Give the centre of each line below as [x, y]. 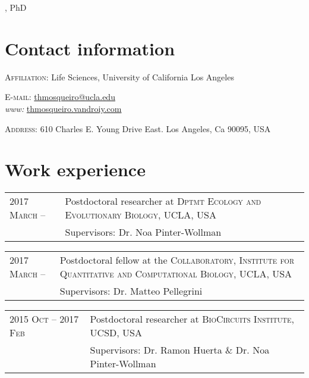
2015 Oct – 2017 [44, 319]
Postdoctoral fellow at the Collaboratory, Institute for [177, 260]
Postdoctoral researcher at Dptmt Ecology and [163, 201]
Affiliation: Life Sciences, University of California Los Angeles [119, 76]
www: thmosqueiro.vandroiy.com [63, 108]
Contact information [90, 48]
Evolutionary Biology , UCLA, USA [141, 215]
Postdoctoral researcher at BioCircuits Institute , [192, 319]
